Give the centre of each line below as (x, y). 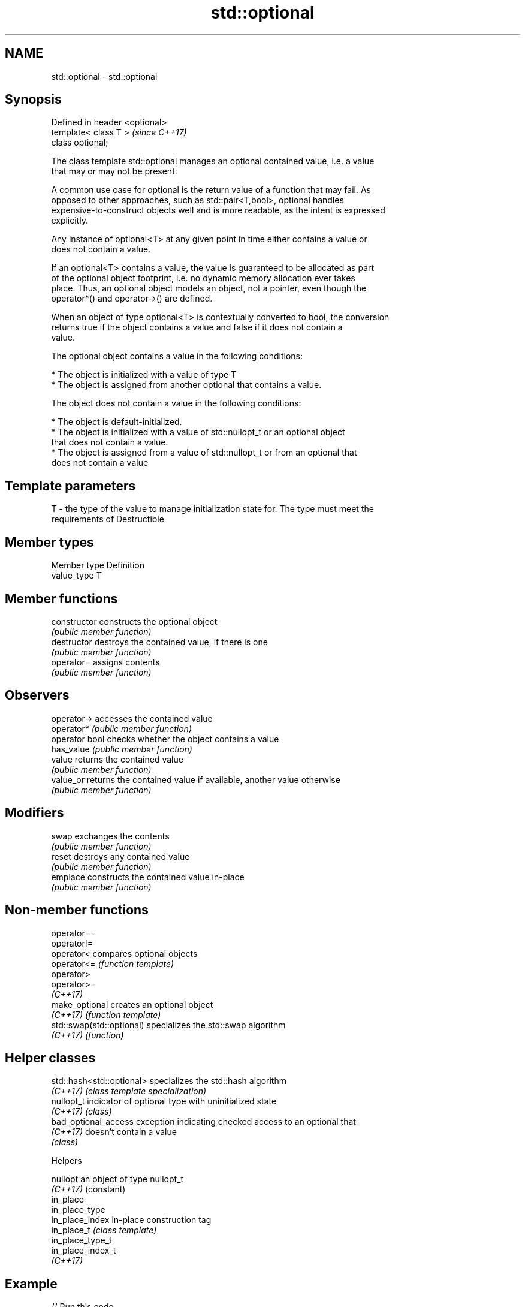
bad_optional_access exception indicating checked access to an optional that (203, 1122)
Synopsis (33, 100)
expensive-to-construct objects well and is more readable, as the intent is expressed (218, 210)
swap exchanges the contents (110, 836)
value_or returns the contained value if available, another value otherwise (196, 779)
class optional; (80, 143)
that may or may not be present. (114, 171)
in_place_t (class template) (104, 1230)
